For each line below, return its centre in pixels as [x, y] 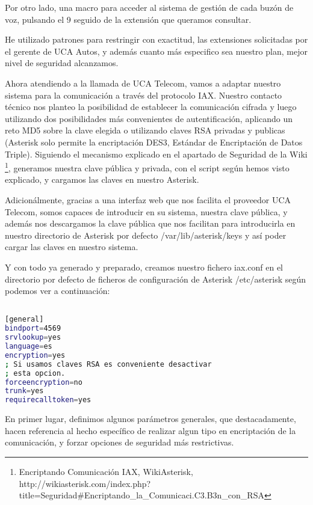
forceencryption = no [44, 382]
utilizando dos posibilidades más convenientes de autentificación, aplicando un [149, 118]
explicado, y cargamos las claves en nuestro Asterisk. [102, 179]
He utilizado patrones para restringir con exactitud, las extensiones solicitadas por [156, 39]
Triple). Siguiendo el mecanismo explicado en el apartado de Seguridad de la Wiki [156, 154]
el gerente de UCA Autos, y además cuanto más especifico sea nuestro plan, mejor [156, 51]
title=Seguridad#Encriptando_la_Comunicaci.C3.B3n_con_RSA [141, 495]
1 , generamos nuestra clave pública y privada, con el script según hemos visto [147, 167]
